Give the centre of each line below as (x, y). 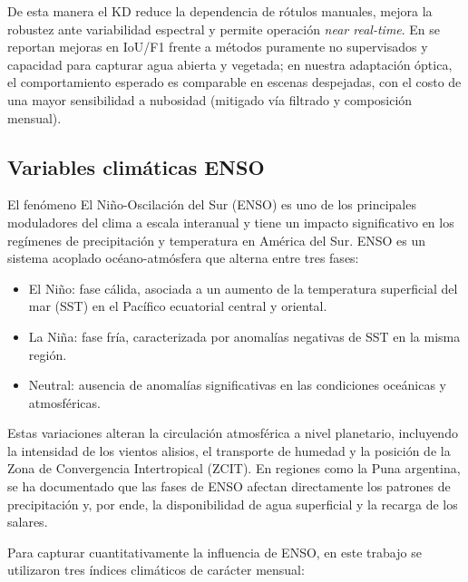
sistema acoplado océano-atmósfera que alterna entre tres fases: (183, 258)
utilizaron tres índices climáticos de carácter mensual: (156, 570)
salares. (28, 522)
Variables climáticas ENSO (136, 166)
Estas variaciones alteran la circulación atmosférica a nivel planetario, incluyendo (233, 433)
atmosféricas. (64, 402)
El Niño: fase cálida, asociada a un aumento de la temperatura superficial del (243, 288)
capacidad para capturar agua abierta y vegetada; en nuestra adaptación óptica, (230, 64)
